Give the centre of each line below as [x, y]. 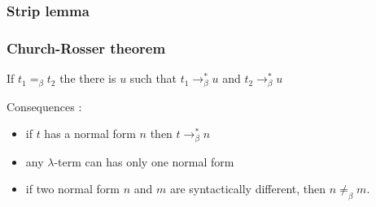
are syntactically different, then [248, 189]
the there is [88, 78]
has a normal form [90, 134]
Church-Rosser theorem [86, 47]
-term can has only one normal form [144, 161]
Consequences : [44, 106]
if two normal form [72, 189]
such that [153, 78]
